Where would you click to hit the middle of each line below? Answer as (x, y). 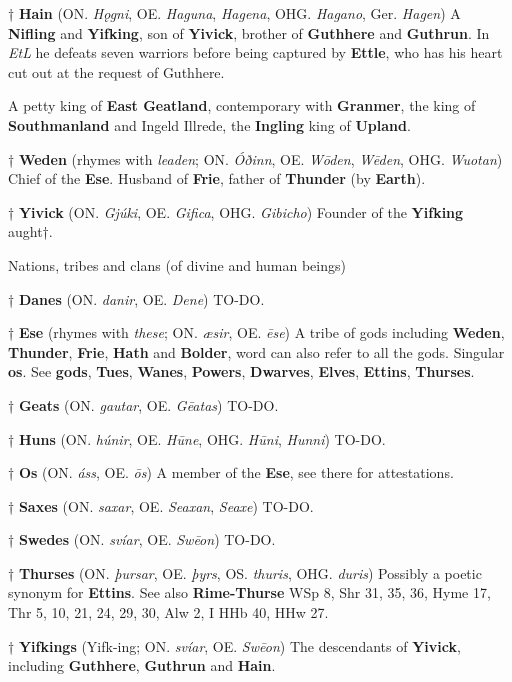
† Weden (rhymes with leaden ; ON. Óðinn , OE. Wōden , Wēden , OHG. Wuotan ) (255, 158)
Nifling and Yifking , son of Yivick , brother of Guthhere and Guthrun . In (249, 32)
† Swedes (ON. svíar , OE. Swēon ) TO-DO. (142, 539)
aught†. (30, 231)
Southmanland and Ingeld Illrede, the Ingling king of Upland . (209, 124)
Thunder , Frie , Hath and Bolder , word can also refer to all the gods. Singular (256, 351)
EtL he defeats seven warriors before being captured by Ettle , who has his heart (255, 52)
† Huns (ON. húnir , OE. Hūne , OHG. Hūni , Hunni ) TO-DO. (197, 438)
